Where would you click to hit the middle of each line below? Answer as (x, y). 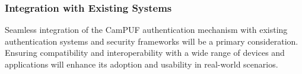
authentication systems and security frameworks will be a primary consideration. (152, 41)
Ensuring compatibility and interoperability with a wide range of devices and (145, 53)
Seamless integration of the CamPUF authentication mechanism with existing (146, 30)
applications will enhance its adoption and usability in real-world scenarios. (142, 64)
